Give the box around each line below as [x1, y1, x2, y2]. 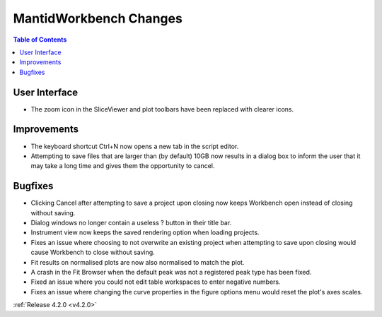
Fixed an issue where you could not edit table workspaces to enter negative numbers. [30, 277, 281, 286]
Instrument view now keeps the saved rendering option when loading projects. [30, 228, 260, 237]
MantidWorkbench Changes [13, 11, 183, 26]
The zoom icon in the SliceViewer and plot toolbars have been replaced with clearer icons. [30, 104, 294, 113]
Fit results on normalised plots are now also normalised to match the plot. [30, 258, 245, 266]
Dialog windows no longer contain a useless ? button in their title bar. [30, 219, 232, 227]
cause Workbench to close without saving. [30, 248, 155, 257]
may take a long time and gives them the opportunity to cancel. [30, 162, 215, 170]
